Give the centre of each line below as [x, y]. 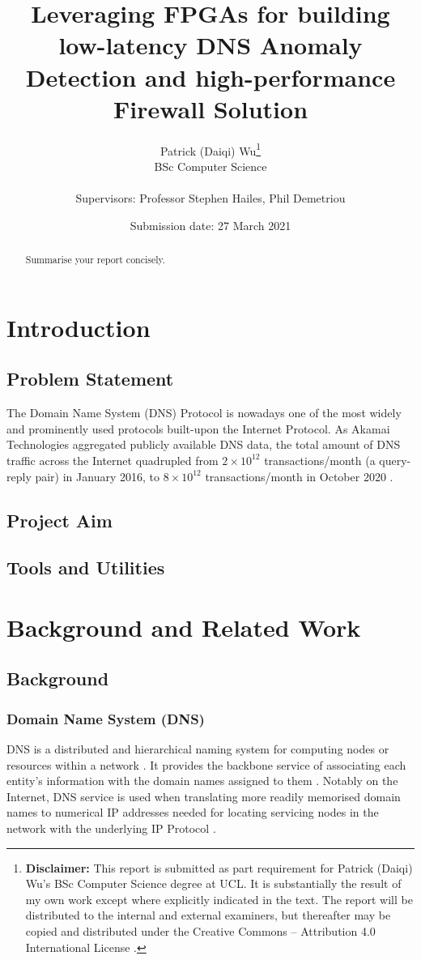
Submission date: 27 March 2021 [210, 225]
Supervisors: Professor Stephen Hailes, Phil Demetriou [210, 198]
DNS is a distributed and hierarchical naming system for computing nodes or [198, 749]
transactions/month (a [320, 460]
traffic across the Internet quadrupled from [113, 460]
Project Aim [60, 520]
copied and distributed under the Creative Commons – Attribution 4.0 [200, 931]
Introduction [79, 327]
